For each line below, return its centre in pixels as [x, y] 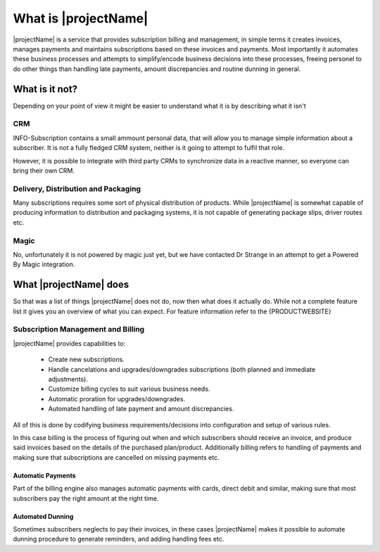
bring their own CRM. [44, 170]
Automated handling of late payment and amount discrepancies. [141, 409]
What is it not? [45, 89]
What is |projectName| [81, 18]
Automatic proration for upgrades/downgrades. [117, 399]
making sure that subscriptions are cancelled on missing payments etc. [116, 457]
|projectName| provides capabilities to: [69, 343]
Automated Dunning [43, 516]
